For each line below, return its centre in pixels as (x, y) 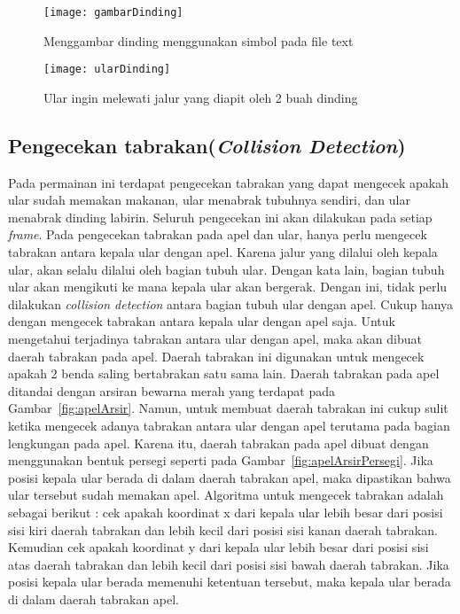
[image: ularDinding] (107, 70)
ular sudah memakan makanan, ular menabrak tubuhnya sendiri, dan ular (209, 200)
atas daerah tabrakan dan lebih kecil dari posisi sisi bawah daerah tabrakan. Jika (229, 564)
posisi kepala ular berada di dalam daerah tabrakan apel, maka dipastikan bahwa (230, 477)
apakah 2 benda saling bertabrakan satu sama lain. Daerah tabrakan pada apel (224, 373)
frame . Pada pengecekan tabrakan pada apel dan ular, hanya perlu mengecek (218, 234)
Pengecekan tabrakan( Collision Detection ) (207, 145)
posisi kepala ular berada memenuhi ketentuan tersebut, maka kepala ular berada (230, 582)
